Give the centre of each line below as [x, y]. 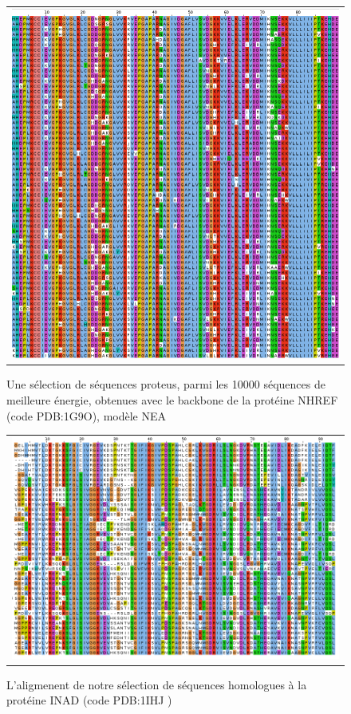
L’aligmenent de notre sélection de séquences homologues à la [157, 684]
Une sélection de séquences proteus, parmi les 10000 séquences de [166, 384]
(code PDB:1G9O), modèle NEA [86, 415]
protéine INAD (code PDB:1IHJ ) [89, 700]
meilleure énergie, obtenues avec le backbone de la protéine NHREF [172, 399]
